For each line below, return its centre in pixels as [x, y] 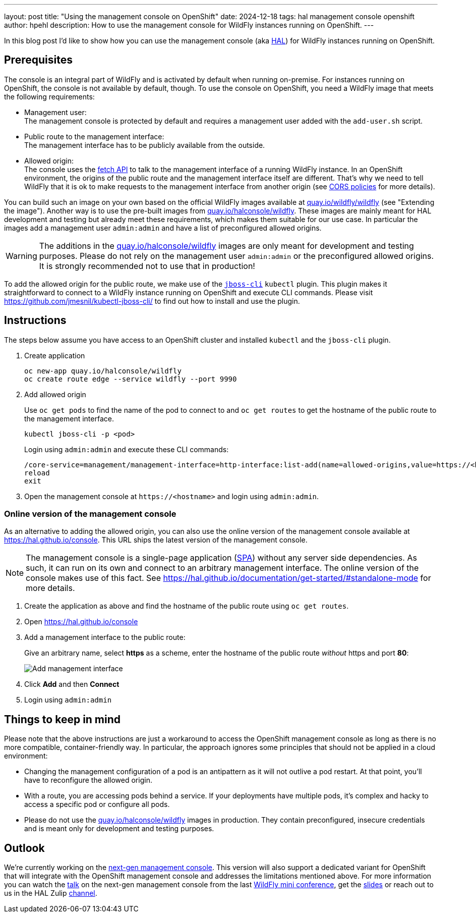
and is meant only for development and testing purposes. [119, 829]
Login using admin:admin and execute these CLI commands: [127, 449]
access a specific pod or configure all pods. [97, 804]
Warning [21, 256]
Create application [55, 355]
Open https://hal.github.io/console [81, 622]
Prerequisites [38, 60]
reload [37, 473]
